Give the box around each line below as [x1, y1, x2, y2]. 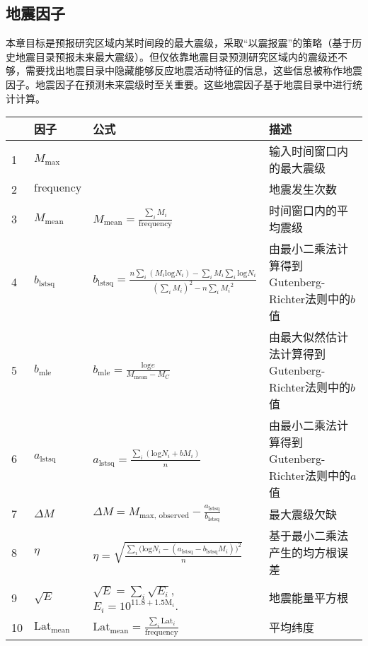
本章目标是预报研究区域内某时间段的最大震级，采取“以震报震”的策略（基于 [6, 35, 352, 50]
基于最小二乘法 [269, 527, 349, 544]
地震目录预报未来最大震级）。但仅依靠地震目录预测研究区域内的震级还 [15, 49, 338, 64]
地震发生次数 [269, 181, 338, 198]
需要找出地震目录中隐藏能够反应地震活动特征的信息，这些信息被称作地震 [25, 63, 362, 78]
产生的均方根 [269, 544, 338, 561]
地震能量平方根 [269, 589, 349, 606]
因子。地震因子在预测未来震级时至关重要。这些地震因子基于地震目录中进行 [6, 76, 352, 91]
